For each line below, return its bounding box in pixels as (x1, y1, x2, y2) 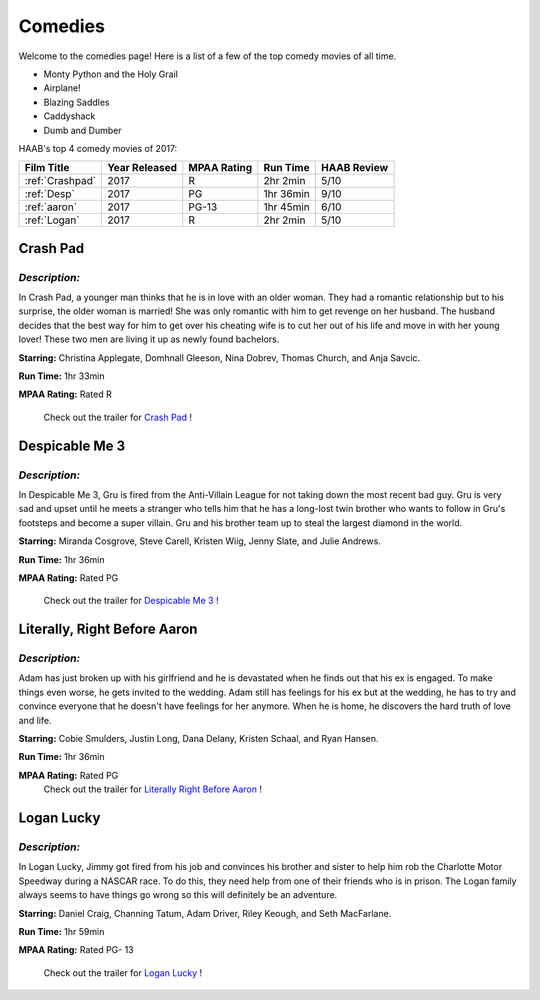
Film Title (24, 161, 70, 175)
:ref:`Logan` (24, 213, 80, 227)
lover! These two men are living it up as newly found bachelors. (18, 333, 280, 345)
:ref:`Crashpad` (24, 174, 97, 188)
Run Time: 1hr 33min (18, 370, 105, 382)
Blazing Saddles (43, 96, 110, 108)
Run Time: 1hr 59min (18, 925, 105, 937)
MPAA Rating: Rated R (18, 388, 112, 400)
